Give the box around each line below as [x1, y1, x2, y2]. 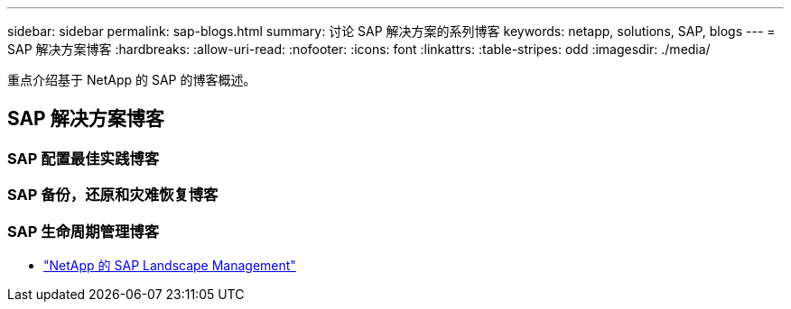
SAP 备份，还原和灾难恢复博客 [7, 186, 219, 204]
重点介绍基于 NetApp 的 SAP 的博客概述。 [7, 72, 256, 87]
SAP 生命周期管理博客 [7, 222, 160, 241]
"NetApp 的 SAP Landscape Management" [43, 257, 296, 273]
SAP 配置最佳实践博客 [7, 149, 160, 168]
